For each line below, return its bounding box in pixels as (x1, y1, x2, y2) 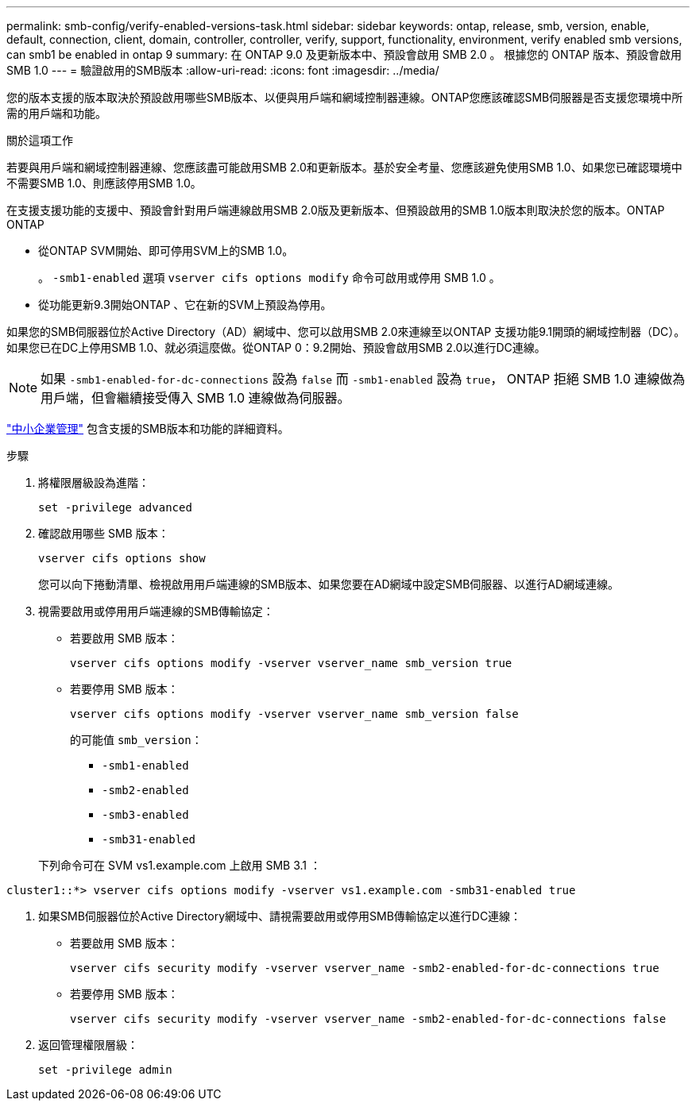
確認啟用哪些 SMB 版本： (38, 526, 169, 540)
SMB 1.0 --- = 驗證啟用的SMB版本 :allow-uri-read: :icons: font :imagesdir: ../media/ (6, 64, 439, 77)
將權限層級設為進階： (38, 476, 149, 489)
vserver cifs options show (38, 552, 206, 565)
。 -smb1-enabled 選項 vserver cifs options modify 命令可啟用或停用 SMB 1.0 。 (38, 271, 501, 284)
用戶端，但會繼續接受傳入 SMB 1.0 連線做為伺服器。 (41, 390, 350, 406)
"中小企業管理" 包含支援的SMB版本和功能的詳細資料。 (6, 422, 289, 435)
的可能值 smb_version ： (70, 733, 203, 746)
